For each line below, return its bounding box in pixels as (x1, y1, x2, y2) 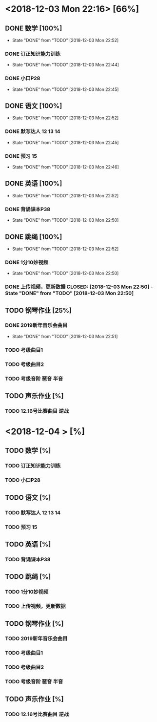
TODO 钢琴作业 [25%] (5, 306, 72, 315)
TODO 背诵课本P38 (5, 556, 51, 563)
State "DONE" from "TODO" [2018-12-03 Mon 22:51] (12, 333, 118, 339)
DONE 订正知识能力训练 (5, 50, 61, 57)
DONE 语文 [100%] (5, 102, 62, 110)
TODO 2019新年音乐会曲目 (5, 635, 68, 642)
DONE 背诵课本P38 (5, 206, 50, 212)
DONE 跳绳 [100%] (5, 233, 62, 241)
